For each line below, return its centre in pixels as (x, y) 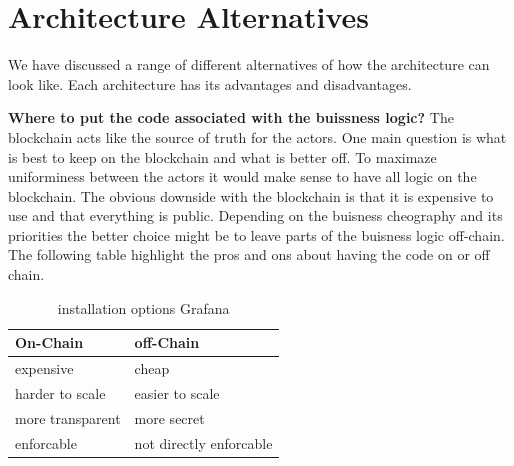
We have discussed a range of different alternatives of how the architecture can (249, 64)
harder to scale (60, 392)
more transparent (68, 417)
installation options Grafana (143, 307)
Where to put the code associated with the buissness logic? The (231, 117)
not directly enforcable (203, 442)
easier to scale (177, 392)
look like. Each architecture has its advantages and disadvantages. (210, 83)
